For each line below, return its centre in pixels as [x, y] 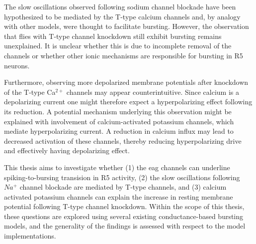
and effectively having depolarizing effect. [67, 150]
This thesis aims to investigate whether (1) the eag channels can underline [117, 167]
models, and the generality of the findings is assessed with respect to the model [125, 226]
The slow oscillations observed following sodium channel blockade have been [120, 6]
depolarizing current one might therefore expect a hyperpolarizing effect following [128, 102]
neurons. [17, 65]
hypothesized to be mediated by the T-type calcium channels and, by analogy [122, 16]
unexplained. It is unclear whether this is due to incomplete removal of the [118, 46]
